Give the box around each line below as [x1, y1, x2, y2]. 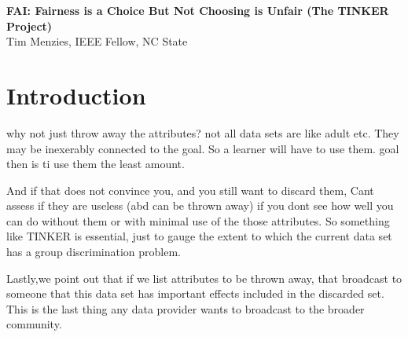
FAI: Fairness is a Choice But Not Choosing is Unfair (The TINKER [6, 2, 389, 18]
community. [6, 316, 62, 332]
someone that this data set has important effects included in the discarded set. [6, 285, 384, 302]
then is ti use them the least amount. [6, 156, 185, 172]
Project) [6, 17, 53, 34]
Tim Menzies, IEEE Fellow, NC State [6, 33, 188, 49]
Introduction [6, 79, 146, 111]
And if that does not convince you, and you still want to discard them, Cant [6, 181, 374, 198]
